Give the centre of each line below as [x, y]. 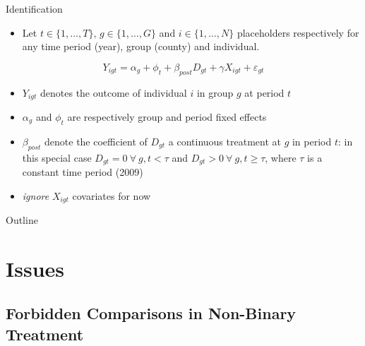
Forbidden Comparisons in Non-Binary [151, 313]
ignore [36, 195]
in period [312, 141]
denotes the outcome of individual [114, 92]
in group [215, 92]
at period [264, 92]
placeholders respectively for [298, 32]
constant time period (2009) [83, 172]
